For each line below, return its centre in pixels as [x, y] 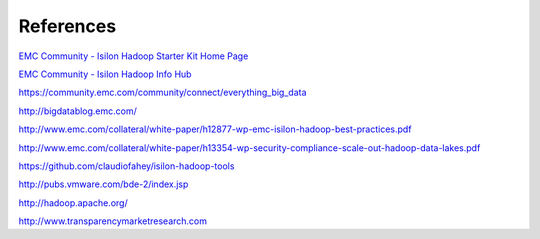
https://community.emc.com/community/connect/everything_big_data [162, 92]
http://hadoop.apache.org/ [73, 202]
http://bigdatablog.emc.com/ [77, 111]
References [67, 26]
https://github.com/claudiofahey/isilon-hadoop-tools [126, 166]
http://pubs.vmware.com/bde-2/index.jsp [103, 184]
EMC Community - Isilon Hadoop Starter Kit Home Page [133, 56]
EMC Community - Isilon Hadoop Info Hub [105, 74]
